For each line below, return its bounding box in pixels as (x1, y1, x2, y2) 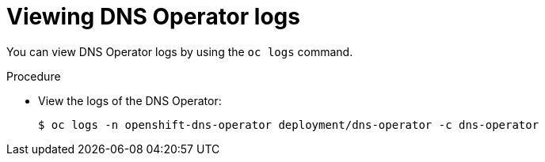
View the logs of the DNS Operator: (38, 93, 222, 107)
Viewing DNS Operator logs (6, 3, 300, 30)
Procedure (6, 69, 61, 83)
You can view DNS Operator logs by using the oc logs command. (6, 44, 353, 58)
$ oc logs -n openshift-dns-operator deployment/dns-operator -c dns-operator (38, 118, 539, 131)
